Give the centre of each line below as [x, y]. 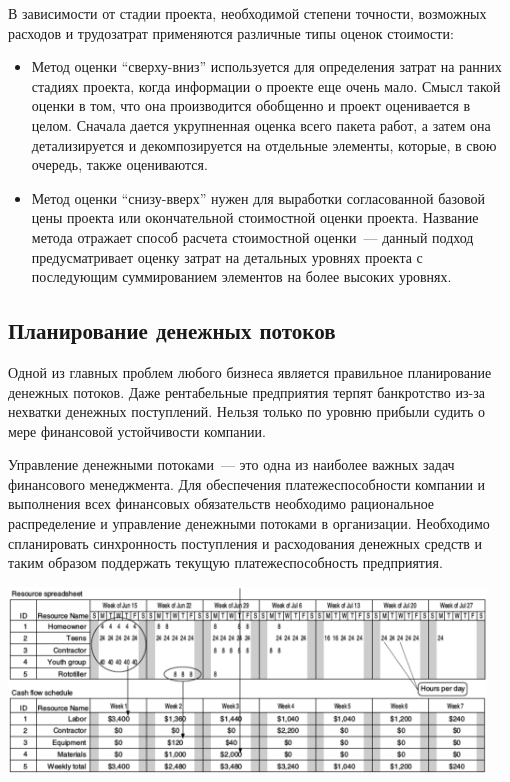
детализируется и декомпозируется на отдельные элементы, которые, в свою [264, 144]
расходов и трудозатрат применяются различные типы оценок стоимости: [231, 32]
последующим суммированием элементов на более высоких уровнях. [241, 276]
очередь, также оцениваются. [119, 164]
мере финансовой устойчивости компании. [137, 430]
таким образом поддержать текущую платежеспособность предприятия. [225, 562]
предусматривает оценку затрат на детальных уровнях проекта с [227, 256]
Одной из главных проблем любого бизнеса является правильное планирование [250, 371]
